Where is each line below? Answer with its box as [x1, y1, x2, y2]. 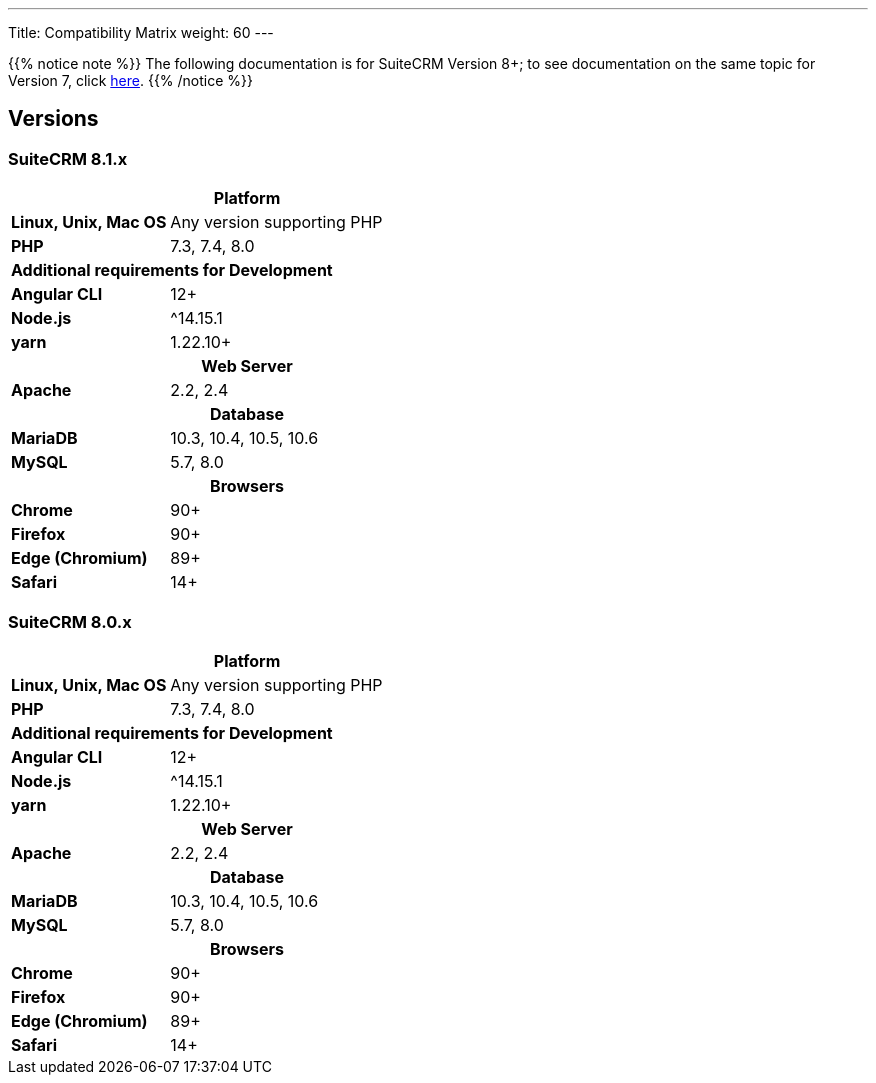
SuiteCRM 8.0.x [8, 611, 132, 632]
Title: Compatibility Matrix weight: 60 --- [8, 24, 274, 41]
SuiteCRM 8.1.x [8, 148, 128, 169]
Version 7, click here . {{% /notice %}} [8, 72, 254, 89]
